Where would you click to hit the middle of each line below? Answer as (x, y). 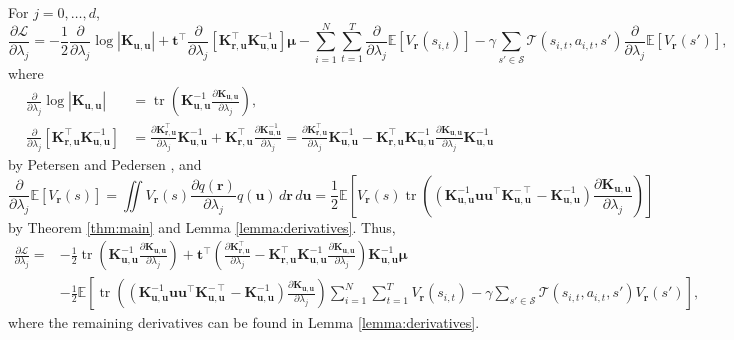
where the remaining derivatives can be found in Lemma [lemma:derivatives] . (244, 322)
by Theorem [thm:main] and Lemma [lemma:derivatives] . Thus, (202, 226)
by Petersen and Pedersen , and (105, 163)
